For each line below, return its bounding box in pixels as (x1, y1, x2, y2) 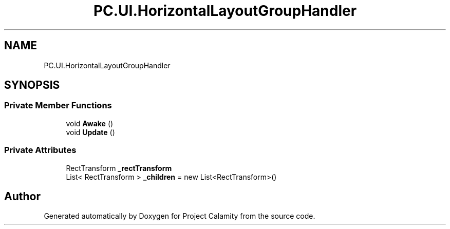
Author (4, 189, 41, 203)
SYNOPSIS (4, 79, 60, 92)
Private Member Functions (4, 100, 112, 111)
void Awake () (66, 119, 114, 128)
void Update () (66, 127, 115, 137)
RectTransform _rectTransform (66, 163, 172, 173)
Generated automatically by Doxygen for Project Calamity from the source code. (44, 212, 315, 221)
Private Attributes (4, 145, 77, 156)
